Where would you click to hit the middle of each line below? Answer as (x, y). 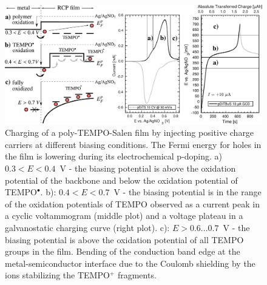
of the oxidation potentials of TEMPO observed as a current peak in (132, 203)
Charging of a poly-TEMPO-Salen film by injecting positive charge (130, 132)
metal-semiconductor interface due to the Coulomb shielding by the (130, 263)
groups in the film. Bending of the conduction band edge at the (123, 251)
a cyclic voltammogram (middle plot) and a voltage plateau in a (124, 216)
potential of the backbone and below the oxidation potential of (121, 180)
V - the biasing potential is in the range (188, 192)
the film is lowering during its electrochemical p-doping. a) (114, 156)
